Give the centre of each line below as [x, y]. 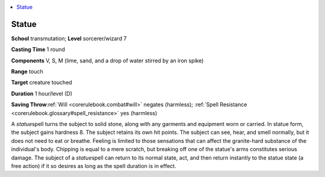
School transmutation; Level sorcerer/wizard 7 [69, 38]
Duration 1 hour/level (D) [42, 94]
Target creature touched [42, 82]
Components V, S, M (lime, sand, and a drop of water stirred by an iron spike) [107, 61]
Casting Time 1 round [38, 49]
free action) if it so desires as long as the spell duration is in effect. [94, 166]
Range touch [27, 71]
